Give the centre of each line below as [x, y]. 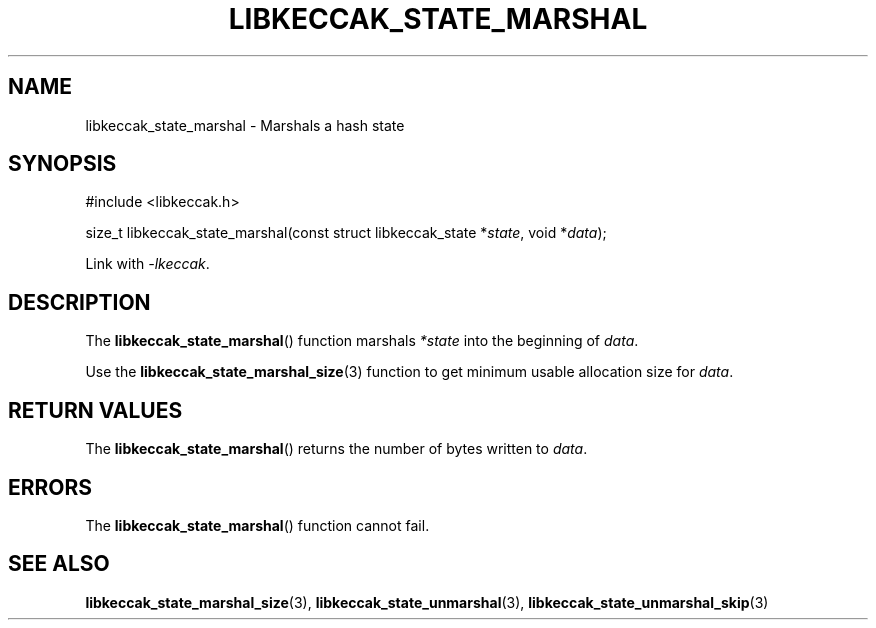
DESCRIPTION [79, 302]
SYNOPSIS [62, 164]
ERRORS [50, 487]
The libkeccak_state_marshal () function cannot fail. [257, 525]
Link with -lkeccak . [147, 264]
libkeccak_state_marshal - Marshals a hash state [245, 125]
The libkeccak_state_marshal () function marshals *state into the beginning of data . [362, 341]
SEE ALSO [59, 564]
